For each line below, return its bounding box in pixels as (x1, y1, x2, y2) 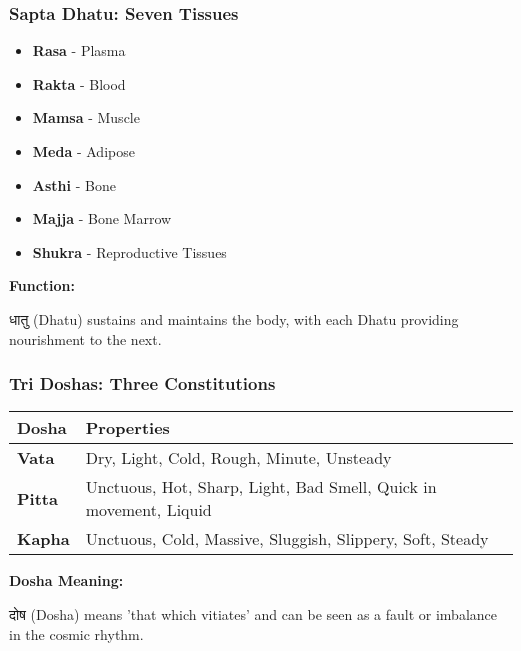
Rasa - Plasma (32, 40, 126, 61)
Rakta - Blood (32, 73, 126, 94)
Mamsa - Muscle (32, 107, 140, 128)
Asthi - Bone (32, 174, 116, 195)
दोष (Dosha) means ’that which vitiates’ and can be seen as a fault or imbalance (9, 603, 498, 624)
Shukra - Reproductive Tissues (32, 241, 227, 262)
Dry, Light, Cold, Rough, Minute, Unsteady (85, 446, 392, 470)
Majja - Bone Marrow (32, 208, 172, 229)
